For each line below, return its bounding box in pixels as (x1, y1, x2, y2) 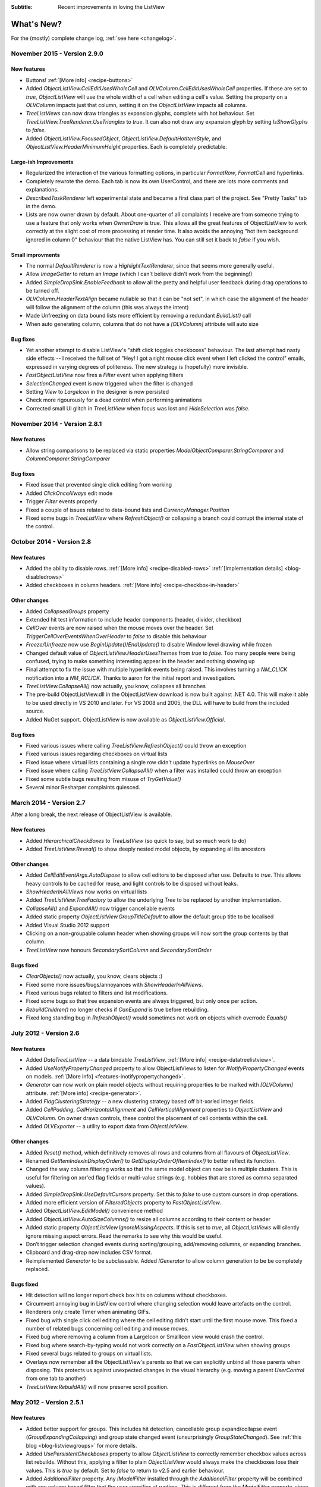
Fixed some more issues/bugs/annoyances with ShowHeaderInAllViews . (26, 981, 203, 988)
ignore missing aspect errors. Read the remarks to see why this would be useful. (26, 1232, 223, 1240)
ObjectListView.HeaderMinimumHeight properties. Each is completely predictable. (26, 143, 227, 150)
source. (26, 708, 45, 715)
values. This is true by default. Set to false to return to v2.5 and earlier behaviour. (26, 1467, 225, 1474)
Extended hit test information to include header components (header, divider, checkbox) (26, 616, 242, 623)
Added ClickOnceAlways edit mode (26, 490, 113, 497)
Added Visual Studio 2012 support (26, 921, 110, 928)
